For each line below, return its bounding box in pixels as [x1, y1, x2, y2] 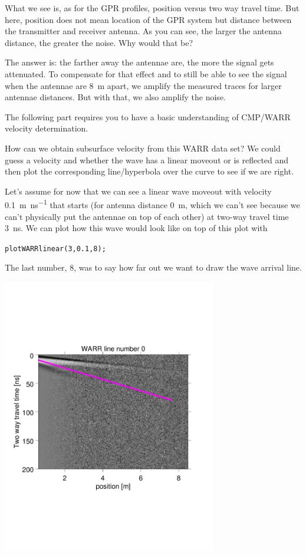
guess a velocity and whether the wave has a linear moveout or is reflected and [5, 153, 289, 166]
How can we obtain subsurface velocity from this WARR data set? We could [5, 142, 281, 154]
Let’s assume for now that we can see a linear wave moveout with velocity [5, 185, 272, 197]
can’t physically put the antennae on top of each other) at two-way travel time [5, 210, 289, 222]
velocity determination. [5, 122, 88, 134]
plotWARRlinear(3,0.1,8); [5, 244, 106, 253]
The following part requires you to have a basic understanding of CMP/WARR [5, 110, 291, 123]
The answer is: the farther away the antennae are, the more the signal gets [5, 56, 274, 68]
